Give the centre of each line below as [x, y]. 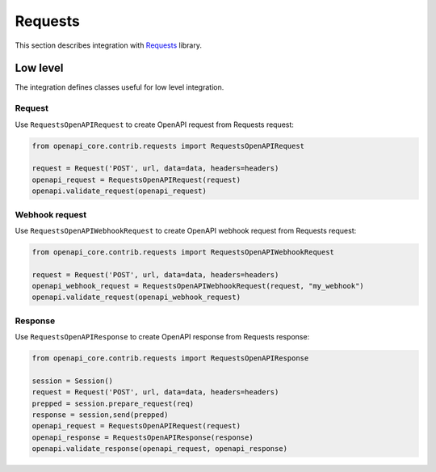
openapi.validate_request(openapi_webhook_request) [136, 297]
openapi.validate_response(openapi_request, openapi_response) [160, 449]
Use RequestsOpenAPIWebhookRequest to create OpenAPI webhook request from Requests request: [186, 230]
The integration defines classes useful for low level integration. [119, 87]
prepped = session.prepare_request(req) [113, 403]
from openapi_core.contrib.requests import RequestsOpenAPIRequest [168, 146]
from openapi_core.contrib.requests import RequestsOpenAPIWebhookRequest [183, 252]
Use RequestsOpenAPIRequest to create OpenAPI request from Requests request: [155, 124]
